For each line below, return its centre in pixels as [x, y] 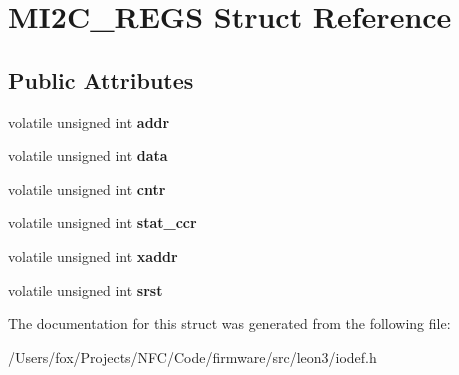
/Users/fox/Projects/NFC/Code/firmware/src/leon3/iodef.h [192, 356]
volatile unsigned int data [88, 155]
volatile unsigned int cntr [87, 188]
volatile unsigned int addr [89, 121]
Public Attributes [101, 79]
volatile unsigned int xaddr [93, 255]
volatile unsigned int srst [85, 289]
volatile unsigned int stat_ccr [102, 222]
